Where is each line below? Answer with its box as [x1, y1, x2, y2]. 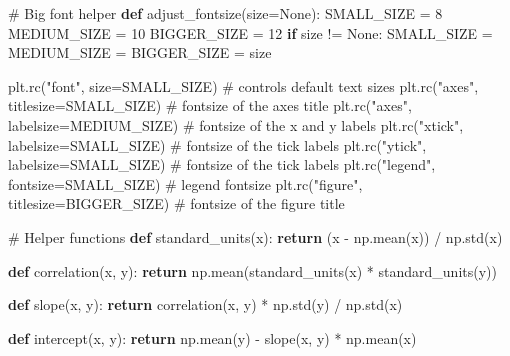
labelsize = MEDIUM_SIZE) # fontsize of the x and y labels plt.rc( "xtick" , [8, 114, 464, 135]
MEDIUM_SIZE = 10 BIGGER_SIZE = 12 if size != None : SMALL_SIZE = [8, 22, 493, 43]
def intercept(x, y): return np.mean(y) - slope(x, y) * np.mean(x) [8, 327, 417, 348]
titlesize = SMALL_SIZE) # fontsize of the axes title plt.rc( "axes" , [8, 95, 412, 116]
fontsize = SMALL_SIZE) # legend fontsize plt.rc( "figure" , [8, 173, 363, 194]
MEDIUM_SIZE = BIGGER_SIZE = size [8, 42, 272, 63]
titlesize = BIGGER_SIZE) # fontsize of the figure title [8, 193, 345, 214]
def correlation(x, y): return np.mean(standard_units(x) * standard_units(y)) [8, 260, 497, 281]
